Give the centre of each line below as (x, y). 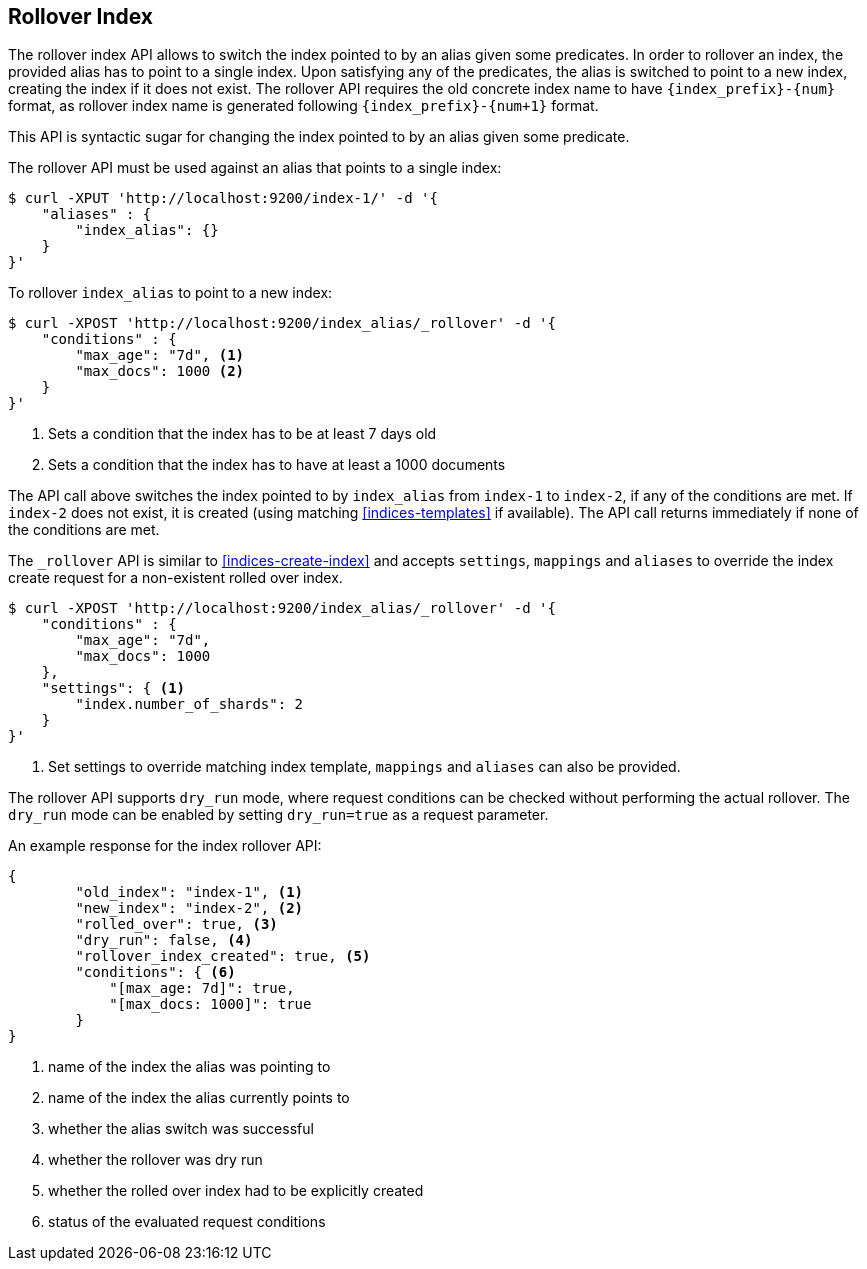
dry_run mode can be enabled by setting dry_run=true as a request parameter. (278, 815)
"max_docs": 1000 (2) (160, 371)
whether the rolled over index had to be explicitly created (236, 1191)
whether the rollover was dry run (155, 1160)
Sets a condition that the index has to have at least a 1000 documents (277, 465)
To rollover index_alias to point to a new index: (170, 293)
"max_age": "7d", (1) (160, 355)
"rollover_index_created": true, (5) (223, 956)
